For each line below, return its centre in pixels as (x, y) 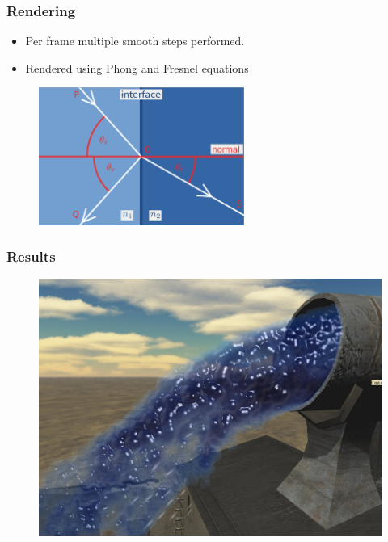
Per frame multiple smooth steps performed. (135, 41)
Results (31, 256)
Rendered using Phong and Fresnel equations (137, 67)
